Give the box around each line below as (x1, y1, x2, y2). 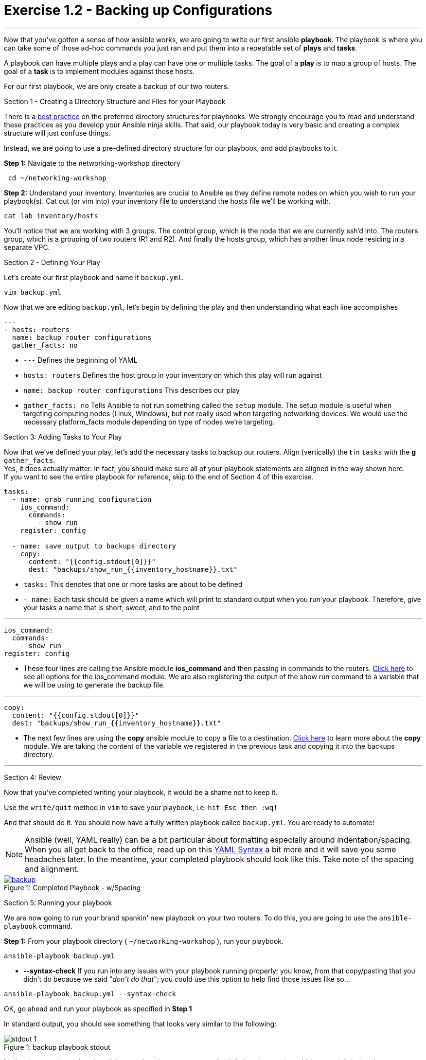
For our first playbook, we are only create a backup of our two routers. (4, 82, 230, 90)
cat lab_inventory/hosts (4, 212, 98, 220)
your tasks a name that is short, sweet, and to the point (23, 603, 199, 612)
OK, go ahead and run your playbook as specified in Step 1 (4, 1004, 192, 1013)
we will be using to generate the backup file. (23, 680, 165, 689)
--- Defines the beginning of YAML (23, 355, 138, 364)
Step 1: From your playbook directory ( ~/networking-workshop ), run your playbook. (4, 936, 284, 945)
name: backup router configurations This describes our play (23, 386, 240, 394)
